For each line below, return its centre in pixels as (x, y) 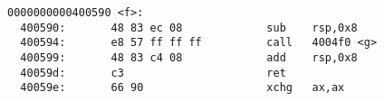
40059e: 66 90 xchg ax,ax (182, 88)
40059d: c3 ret (153, 73)
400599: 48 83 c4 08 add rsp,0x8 (189, 57)
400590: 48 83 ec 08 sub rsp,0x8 (189, 28)
